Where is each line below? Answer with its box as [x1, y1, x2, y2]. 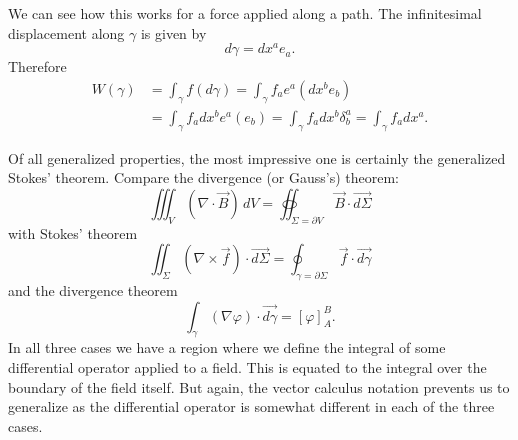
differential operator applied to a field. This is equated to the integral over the [8, 356, 487, 377]
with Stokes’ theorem [8, 222, 138, 243]
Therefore [8, 56, 67, 77]
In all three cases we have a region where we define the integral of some [8, 337, 446, 358]
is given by [140, 22, 207, 43]
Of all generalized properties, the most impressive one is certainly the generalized [8, 147, 506, 168]
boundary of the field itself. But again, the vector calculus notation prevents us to [8, 376, 510, 397]
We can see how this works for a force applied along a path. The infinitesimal [8, 3, 482, 23]
